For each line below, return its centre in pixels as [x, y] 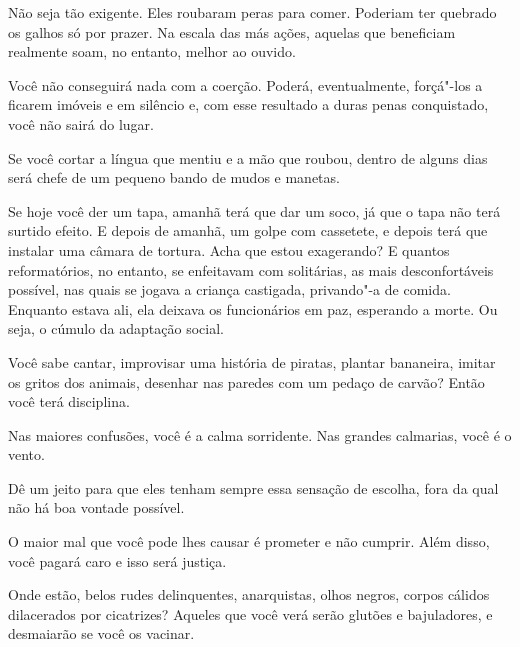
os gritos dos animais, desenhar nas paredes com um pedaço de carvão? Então [246, 381]
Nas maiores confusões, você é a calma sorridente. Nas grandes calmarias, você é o [260, 434]
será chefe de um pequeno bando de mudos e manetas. [174, 177]
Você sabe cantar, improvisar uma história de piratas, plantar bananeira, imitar [252, 361]
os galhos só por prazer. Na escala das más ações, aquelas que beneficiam [232, 31]
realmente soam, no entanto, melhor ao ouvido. [152, 51]
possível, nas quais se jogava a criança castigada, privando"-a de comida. [229, 289]
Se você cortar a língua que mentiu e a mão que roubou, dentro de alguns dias [248, 157]
